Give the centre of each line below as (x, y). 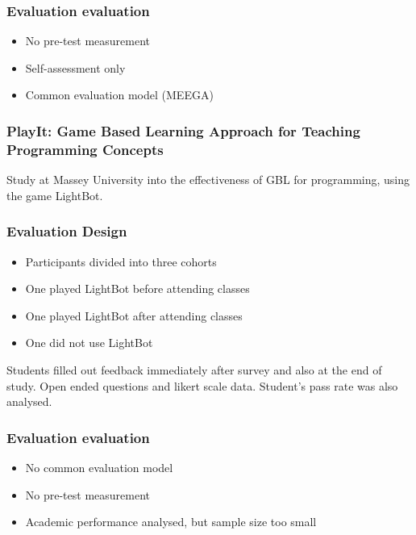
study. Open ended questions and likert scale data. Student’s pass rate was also (202, 385)
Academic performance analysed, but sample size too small (171, 522)
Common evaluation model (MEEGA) (119, 95)
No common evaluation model (99, 467)
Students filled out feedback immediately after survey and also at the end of (194, 369)
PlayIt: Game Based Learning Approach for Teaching (183, 130)
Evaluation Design (67, 231)
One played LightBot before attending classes (137, 288)
